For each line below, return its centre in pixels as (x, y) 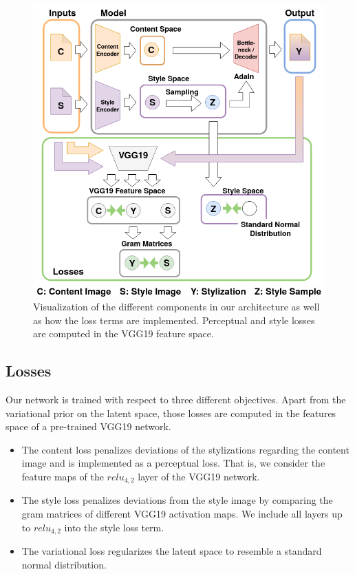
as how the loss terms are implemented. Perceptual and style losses (174, 320)
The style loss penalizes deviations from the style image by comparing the (177, 500)
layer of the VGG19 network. (199, 476)
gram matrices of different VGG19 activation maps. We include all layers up (182, 513)
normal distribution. (64, 564)
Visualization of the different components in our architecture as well (176, 306)
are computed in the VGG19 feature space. (123, 333)
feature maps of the (63, 476)
